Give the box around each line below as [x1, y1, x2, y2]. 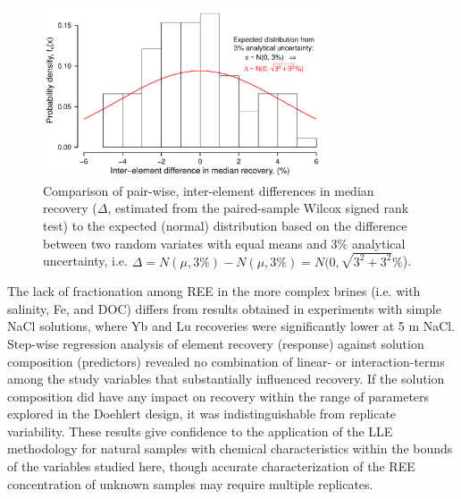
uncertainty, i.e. [43, 251, 128, 270]
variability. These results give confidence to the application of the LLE [7, 421, 393, 440]
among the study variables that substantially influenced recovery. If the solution [7, 369, 445, 388]
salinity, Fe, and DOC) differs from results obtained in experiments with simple [7, 299, 441, 317]
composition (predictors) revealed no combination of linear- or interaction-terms [7, 351, 445, 370]
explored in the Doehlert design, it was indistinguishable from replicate [7, 404, 397, 423]
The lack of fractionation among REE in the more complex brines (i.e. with [7, 282, 421, 300]
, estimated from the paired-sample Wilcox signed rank [107, 199, 409, 217]
